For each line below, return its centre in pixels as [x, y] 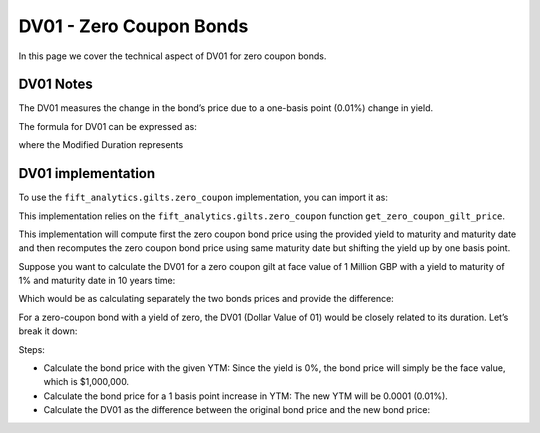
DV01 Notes [56, 84]
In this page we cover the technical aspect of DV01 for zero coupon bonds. [172, 56]
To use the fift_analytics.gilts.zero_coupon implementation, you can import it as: [203, 197]
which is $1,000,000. [86, 382]
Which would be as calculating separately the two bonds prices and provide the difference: [206, 299]
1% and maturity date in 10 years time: [97, 281]
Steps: [31, 349]
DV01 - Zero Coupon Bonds [133, 26]
